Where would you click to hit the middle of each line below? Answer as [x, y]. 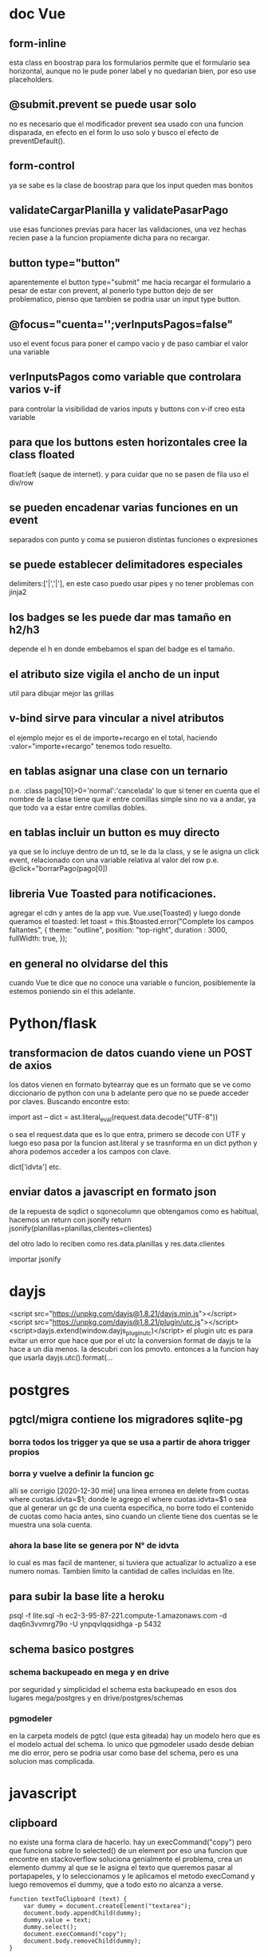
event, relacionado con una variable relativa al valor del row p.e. [114, 860]
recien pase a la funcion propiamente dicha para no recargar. [110, 238]
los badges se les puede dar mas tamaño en [120, 617]
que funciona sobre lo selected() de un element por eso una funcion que [128, 1851]
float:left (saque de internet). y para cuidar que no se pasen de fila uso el [129, 474]
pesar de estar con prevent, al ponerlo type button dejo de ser [111, 291]
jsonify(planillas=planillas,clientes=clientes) [81, 1228]
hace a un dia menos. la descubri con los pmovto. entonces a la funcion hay [134, 1349]
